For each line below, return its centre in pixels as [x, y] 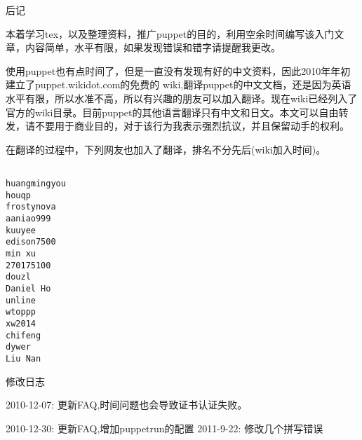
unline [21, 300]
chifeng [24, 335]
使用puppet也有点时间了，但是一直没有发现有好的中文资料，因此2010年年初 [178, 70]
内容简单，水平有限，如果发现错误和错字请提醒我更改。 [153, 47]
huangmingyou [36, 184]
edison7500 [31, 242]
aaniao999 [28, 218]
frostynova [31, 207]
